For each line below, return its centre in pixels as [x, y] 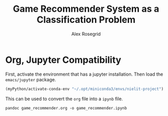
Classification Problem [86, 20]
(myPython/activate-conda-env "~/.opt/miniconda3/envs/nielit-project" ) [85, 89]
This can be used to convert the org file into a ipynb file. [64, 99]
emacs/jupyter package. [31, 79]
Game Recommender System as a [86, 9]
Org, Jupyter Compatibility [63, 60]
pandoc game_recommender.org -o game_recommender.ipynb [66, 108]
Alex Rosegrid [86, 34]
